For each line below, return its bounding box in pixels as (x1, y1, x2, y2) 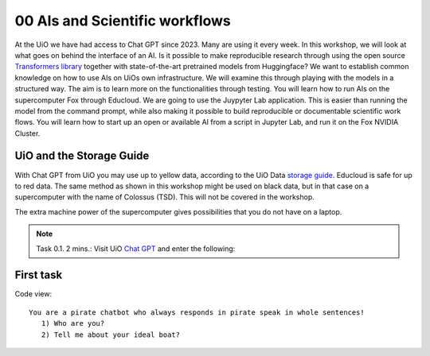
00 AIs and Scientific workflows (14, 12, 231, 29)
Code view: (14, 289, 52, 299)
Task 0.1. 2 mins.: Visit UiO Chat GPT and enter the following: (36, 243, 236, 253)
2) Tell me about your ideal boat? (41, 330, 181, 339)
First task (14, 269, 63, 282)
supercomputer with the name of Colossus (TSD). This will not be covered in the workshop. (14, 192, 315, 202)
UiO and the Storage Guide (14, 149, 150, 163)
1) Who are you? (41, 319, 105, 328)
